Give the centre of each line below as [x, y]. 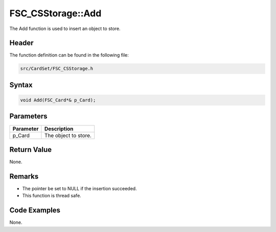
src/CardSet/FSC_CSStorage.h [57, 69]
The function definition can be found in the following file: [69, 55]
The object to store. [68, 135]
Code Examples [35, 210]
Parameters [28, 117]
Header [21, 43]
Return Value [31, 150]
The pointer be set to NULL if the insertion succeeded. [80, 188]
